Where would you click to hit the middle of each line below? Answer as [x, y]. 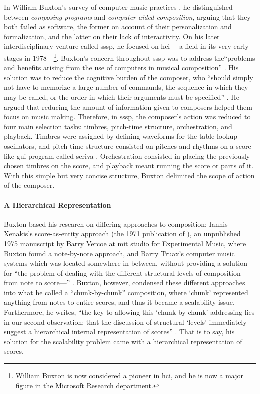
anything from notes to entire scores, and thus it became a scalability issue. [119, 302]
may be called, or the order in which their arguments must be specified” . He [122, 97]
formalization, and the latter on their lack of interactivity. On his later [112, 36]
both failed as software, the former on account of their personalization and [118, 26]
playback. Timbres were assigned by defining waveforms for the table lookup [121, 136]
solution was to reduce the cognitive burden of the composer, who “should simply [129, 77]
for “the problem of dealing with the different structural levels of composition [122, 273]
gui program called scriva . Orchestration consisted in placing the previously [133, 155]
